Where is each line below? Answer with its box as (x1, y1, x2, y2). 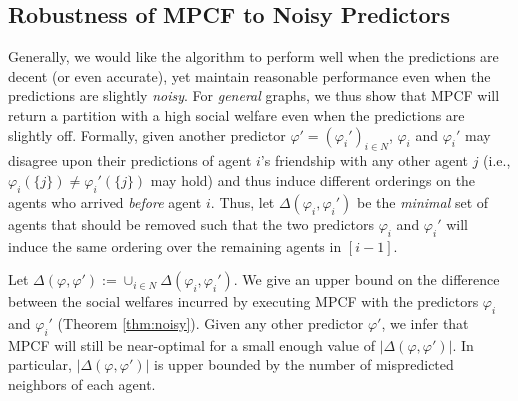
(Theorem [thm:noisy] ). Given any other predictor (57, 312, 364, 333)
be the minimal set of (357, 191, 489, 212)
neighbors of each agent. (8, 373, 156, 394)
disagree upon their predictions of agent (8, 150, 252, 171)
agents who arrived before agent (8, 191, 202, 212)
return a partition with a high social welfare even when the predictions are (8, 104, 465, 125)
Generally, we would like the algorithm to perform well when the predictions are (8, 46, 499, 67)
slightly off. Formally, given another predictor (8, 124, 286, 145)
